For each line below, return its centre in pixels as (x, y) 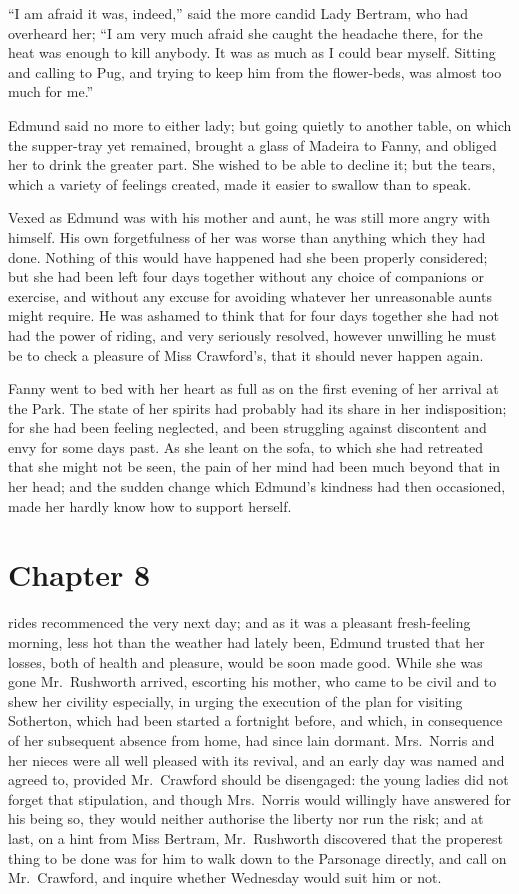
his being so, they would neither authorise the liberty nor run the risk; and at (246, 818)
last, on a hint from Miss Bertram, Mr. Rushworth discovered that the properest (256, 837)
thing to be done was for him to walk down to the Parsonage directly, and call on (257, 857)
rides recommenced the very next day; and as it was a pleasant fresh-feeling (239, 622)
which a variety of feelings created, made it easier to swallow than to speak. (240, 183)
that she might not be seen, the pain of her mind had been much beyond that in (254, 466)
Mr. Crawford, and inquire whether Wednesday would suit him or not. (225, 877)
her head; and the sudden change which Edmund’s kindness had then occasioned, (257, 486)
